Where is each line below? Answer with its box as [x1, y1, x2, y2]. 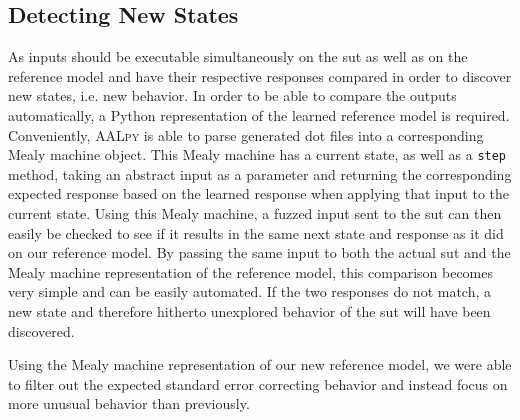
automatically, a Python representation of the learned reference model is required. [8, 104, 510, 125]
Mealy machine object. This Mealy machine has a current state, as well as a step [8, 144, 507, 165]
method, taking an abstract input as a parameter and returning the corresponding [8, 163, 512, 184]
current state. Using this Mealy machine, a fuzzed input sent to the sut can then [8, 203, 502, 224]
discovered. [8, 320, 75, 341]
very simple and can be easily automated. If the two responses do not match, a [8, 281, 492, 302]
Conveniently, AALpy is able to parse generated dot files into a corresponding [8, 124, 484, 145]
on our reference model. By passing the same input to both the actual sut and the [8, 242, 511, 263]
